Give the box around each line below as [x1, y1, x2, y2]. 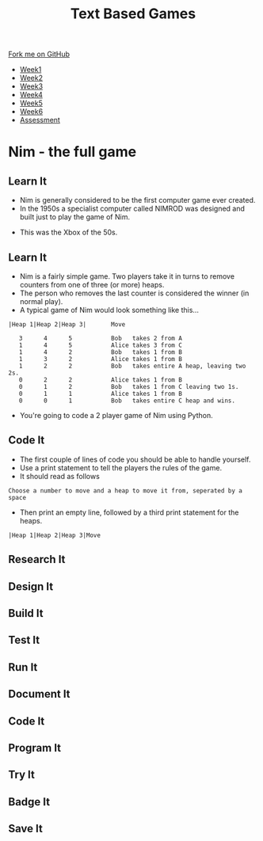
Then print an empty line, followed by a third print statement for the [19, 508, 239, 517]
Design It [8, 580, 54, 593]
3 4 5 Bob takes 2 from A [18, 334, 182, 342]
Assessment [19, 116, 61, 125]
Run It [8, 660, 38, 674]
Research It [8, 553, 66, 566]
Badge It [8, 795, 50, 809]
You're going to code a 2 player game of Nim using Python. [19, 411, 213, 420]
